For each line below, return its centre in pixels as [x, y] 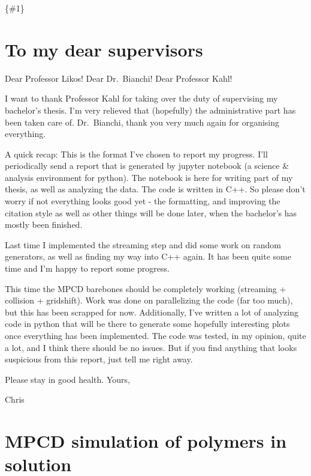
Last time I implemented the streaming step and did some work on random [143, 244]
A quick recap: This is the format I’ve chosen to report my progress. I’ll [136, 154]
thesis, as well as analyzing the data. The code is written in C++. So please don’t [155, 189]
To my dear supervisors [104, 49]
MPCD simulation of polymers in [146, 441]
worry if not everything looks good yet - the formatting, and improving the [143, 201]
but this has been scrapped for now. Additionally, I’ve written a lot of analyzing [152, 312]
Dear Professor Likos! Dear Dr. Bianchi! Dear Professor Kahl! [119, 78]
